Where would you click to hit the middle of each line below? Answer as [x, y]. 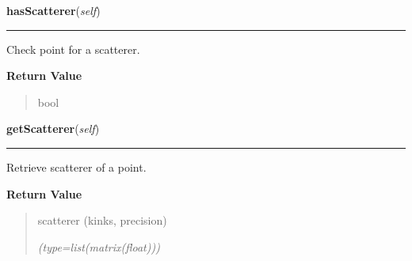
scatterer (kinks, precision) [102, 220]
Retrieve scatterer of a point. [76, 166]
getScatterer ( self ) [53, 129]
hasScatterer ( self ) [53, 10]
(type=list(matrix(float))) [99, 246]
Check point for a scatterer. [73, 49]
